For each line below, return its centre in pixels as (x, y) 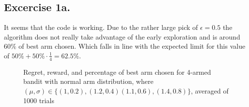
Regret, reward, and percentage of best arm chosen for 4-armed (117, 72)
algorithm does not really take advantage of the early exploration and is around (122, 36)
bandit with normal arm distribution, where (88, 81)
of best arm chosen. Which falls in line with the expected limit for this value (132, 46)
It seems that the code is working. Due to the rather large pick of (101, 27)
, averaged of (210, 91)
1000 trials (39, 100)
